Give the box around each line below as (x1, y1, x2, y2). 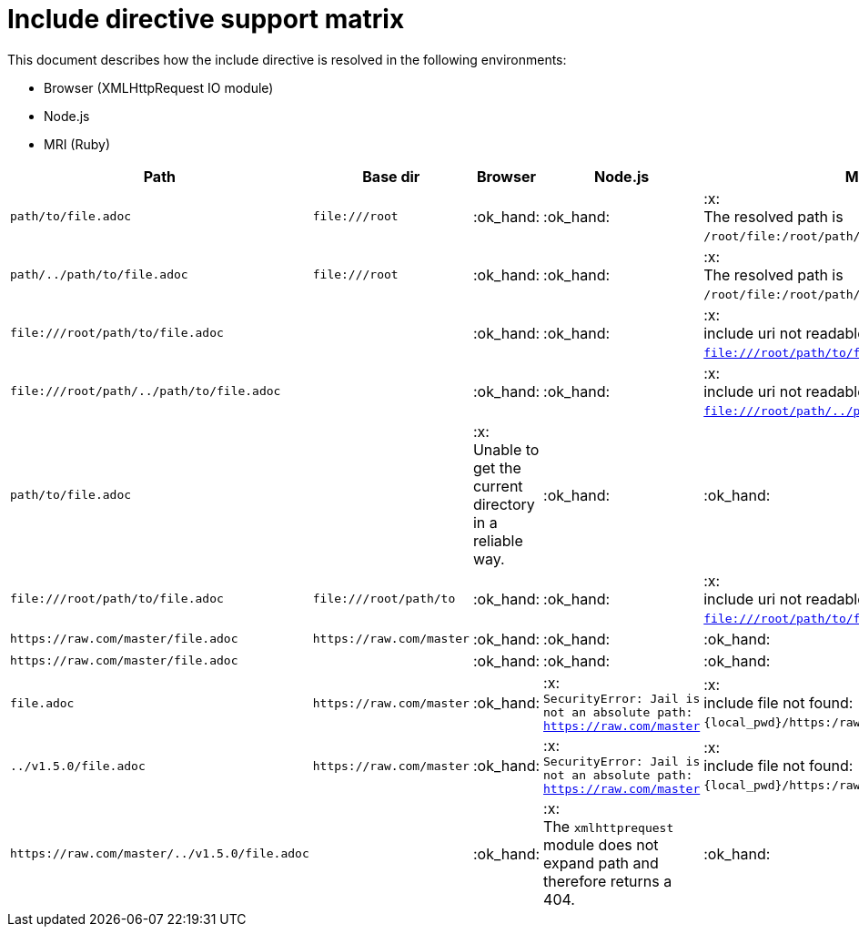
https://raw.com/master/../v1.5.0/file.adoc (10, 847, 309, 861)
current (472, 476, 523, 495)
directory (472, 494, 535, 513)
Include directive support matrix (7, 4, 405, 35)
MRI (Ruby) (44, 136, 111, 152)
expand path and (543, 853, 659, 872)
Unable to (472, 440, 540, 459)
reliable (472, 531, 523, 550)
